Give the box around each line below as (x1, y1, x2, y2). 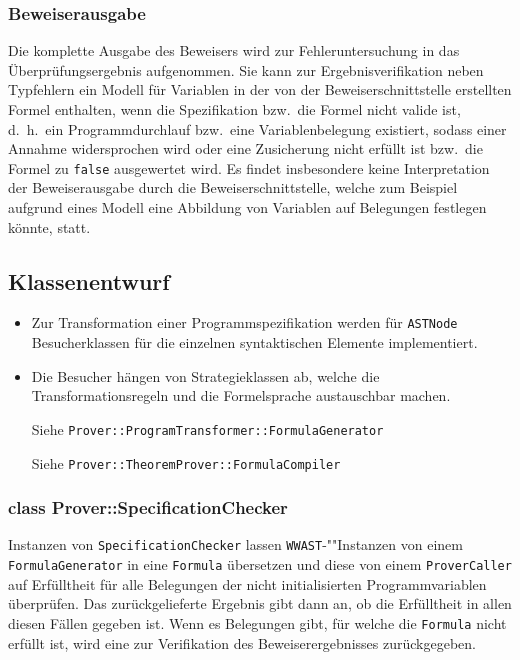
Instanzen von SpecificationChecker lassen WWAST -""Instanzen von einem (8, 534, 463, 555)
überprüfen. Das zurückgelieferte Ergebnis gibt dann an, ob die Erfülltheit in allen (8, 593, 512, 614)
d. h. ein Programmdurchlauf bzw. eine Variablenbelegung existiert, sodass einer (8, 118, 507, 139)
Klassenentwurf (8, 265, 170, 296)
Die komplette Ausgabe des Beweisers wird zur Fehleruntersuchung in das (8, 40, 460, 61)
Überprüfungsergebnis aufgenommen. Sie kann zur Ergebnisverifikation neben (8, 59, 484, 80)
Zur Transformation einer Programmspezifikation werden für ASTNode (31, 312, 458, 333)
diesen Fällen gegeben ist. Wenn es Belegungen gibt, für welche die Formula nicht (8, 612, 507, 633)
